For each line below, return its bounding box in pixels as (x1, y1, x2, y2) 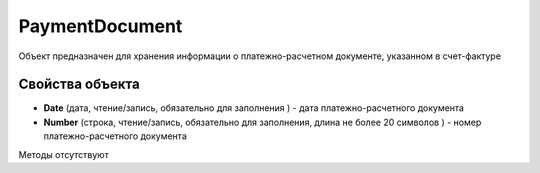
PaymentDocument (18, 15, 183, 37)
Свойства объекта (18, 76, 140, 93)
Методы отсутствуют (18, 148, 109, 160)
